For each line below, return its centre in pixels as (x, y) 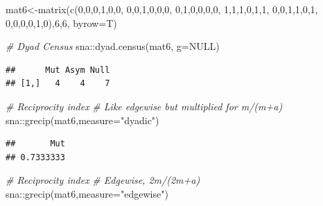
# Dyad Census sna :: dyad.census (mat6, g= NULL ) (113, 46)
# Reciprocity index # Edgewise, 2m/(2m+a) (103, 180)
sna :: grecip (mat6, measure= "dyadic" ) (82, 120)
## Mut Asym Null (58, 70)
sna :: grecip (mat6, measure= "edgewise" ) (87, 193)
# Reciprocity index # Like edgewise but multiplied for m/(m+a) (144, 106)
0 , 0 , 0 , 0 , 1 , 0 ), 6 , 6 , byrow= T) (61, 23)
